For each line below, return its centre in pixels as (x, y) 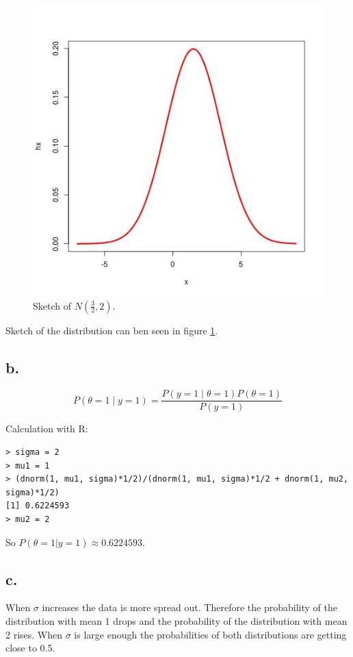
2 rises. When (34, 634)
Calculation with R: (47, 429)
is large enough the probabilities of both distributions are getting (210, 634)
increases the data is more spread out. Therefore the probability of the (189, 607)
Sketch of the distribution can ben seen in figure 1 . (112, 330)
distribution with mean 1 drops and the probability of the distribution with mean (176, 621)
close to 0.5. (30, 648)
